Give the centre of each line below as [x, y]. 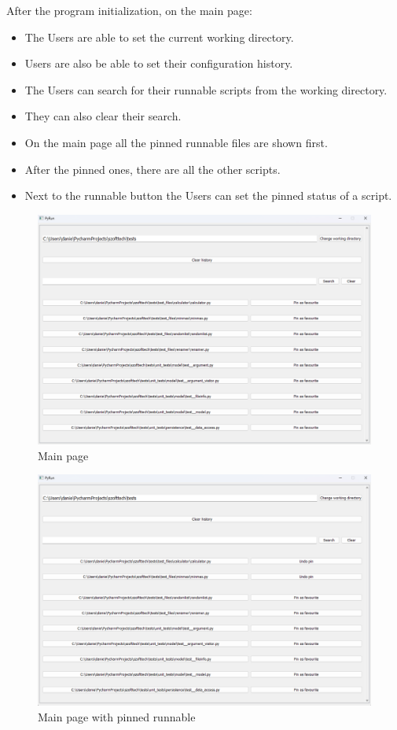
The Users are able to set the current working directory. [159, 37]
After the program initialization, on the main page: [129, 10]
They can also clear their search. [103, 116]
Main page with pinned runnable [117, 716]
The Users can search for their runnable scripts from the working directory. [206, 89]
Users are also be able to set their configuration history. [159, 63]
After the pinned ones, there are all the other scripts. [153, 169]
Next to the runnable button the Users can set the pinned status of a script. [208, 195]
